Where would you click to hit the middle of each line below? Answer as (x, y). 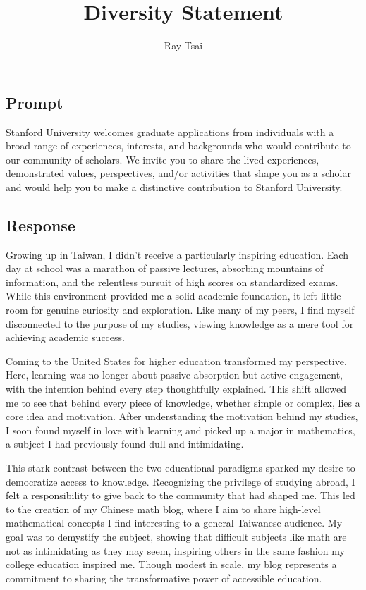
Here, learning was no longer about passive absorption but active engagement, (175, 375)
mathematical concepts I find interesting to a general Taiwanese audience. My (174, 523)
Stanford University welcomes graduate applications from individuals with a (170, 131)
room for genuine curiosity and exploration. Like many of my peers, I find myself (180, 310)
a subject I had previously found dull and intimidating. (125, 444)
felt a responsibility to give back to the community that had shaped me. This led (181, 495)
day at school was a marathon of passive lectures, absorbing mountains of (165, 268)
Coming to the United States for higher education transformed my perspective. (176, 361)
